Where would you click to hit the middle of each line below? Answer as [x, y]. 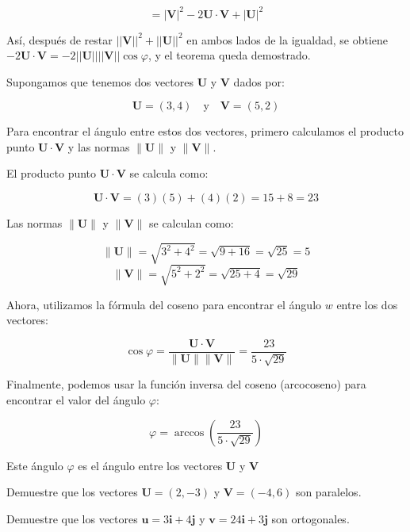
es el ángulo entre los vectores [150, 465]
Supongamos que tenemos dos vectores [100, 81]
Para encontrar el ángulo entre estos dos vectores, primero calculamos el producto [205, 131]
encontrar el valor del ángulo [76, 399]
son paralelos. [328, 492]
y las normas [99, 146]
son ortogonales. [310, 518]
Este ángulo [35, 465]
